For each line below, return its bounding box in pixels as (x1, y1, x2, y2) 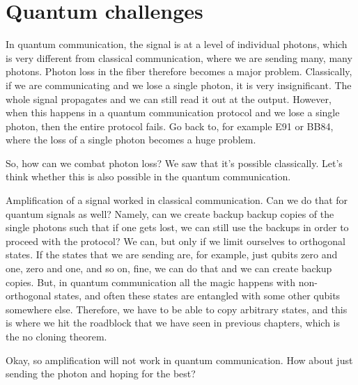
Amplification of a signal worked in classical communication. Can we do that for (6, 193, 348, 207)
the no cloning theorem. (6, 329, 107, 343)
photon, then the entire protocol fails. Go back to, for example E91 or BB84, (6, 118, 334, 133)
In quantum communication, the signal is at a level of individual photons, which (6, 37, 348, 52)
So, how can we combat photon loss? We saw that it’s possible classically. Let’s (6, 155, 343, 170)
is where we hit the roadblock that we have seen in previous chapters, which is (6, 315, 340, 330)
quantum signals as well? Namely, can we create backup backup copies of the (6, 206, 334, 221)
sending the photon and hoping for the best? (6, 366, 196, 381)
